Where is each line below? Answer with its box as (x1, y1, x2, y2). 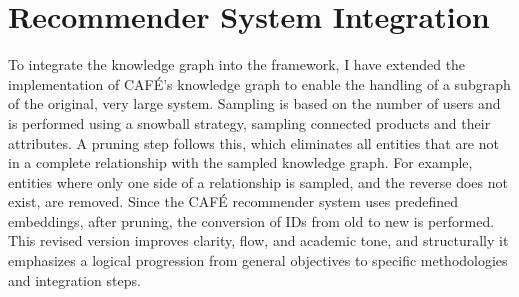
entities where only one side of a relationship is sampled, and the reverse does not (8, 171, 508, 192)
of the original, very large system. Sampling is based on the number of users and (8, 93, 501, 114)
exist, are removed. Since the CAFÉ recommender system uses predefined (8, 191, 459, 212)
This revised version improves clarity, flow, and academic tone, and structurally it (8, 230, 509, 251)
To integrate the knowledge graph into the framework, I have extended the (8, 54, 466, 75)
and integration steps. (8, 269, 141, 290)
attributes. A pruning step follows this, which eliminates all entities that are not (8, 132, 499, 153)
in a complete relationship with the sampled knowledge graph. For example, (8, 152, 473, 173)
